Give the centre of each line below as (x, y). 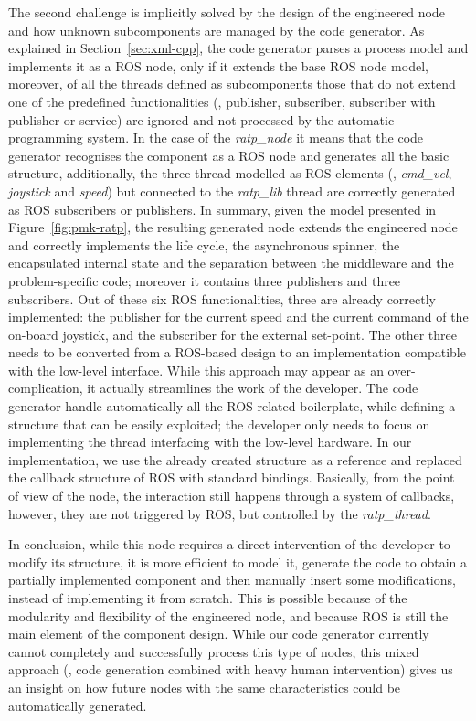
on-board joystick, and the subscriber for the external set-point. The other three (233, 334)
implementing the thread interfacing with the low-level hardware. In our (210, 442)
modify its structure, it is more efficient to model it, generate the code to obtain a (238, 562)
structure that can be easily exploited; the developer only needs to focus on (219, 424)
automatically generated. (78, 705)
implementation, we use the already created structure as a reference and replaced (235, 459)
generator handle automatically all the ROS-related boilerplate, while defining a (232, 406)
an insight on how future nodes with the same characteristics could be (205, 687)
